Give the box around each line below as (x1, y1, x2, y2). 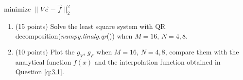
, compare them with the (165, 47, 239, 57)
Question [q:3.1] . (15, 66, 64, 76)
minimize (4, 4, 31, 14)
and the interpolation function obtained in (94, 57, 221, 67)
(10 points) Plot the (15, 47, 75, 57)
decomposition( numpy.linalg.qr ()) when (15, 30, 133, 40)
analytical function (15, 57, 71, 67)
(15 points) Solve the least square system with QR (15, 21, 166, 31)
